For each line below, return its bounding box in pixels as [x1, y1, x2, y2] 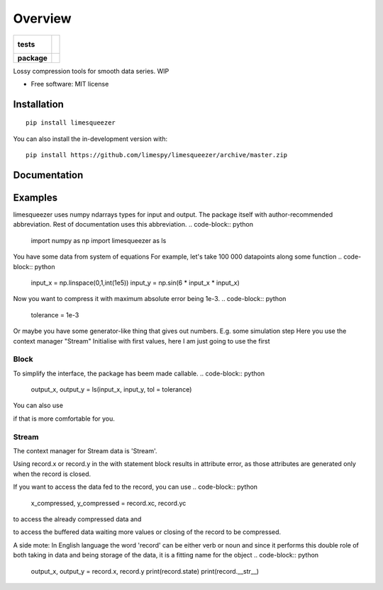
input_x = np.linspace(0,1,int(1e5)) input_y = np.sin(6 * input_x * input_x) [30, 278, 240, 287]
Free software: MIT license [30, 79, 109, 88]
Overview [13, 11, 72, 26]
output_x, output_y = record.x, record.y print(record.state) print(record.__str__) [30, 567, 259, 575]
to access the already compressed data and [13, 514, 142, 523]
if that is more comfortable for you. [13, 414, 115, 423]
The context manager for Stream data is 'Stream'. [13, 447, 157, 455]
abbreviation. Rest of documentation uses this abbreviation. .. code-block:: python [13, 220, 253, 229]
